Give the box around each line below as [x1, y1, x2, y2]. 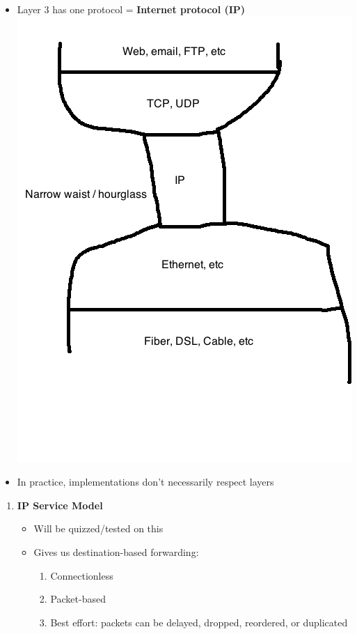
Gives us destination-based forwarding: [33, 544, 199, 559]
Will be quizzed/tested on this [33, 521, 164, 536]
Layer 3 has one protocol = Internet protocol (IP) [17, 2, 246, 16]
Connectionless [50, 568, 113, 582]
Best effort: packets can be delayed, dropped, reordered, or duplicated [50, 614, 348, 629]
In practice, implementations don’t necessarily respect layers [17, 474, 274, 489]
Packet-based [50, 592, 106, 606]
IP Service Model [17, 497, 103, 512]
